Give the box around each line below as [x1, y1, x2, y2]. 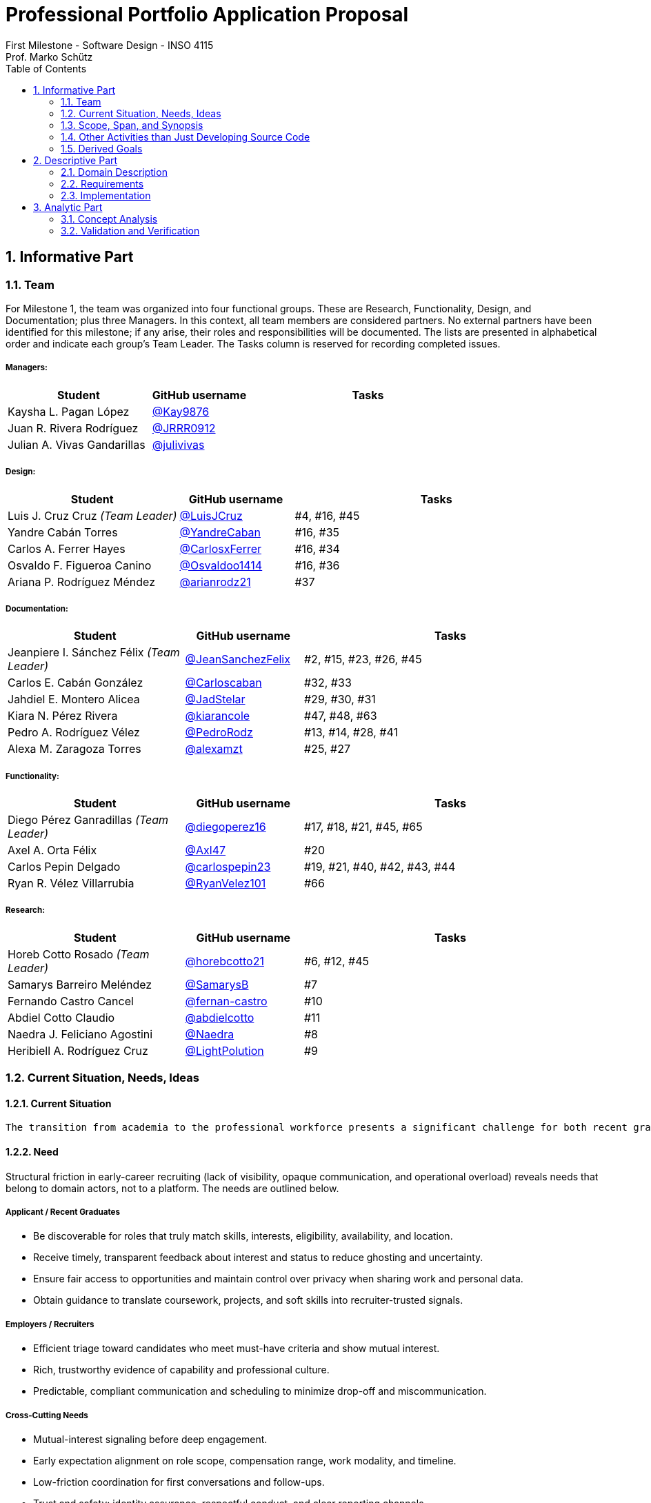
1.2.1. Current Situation [6, 1097, 112, 1109]
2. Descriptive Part [33, 154, 118, 166]
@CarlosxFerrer [179, 541, 262, 556]
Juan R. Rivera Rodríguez [8, 421, 139, 435]
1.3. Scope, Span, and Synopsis [61, 119, 203, 131]
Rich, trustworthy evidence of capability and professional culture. [33, 1364, 330, 1376]
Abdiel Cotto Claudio [8, 1010, 115, 1025]
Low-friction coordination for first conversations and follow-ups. [33, 1476, 325, 1489]
